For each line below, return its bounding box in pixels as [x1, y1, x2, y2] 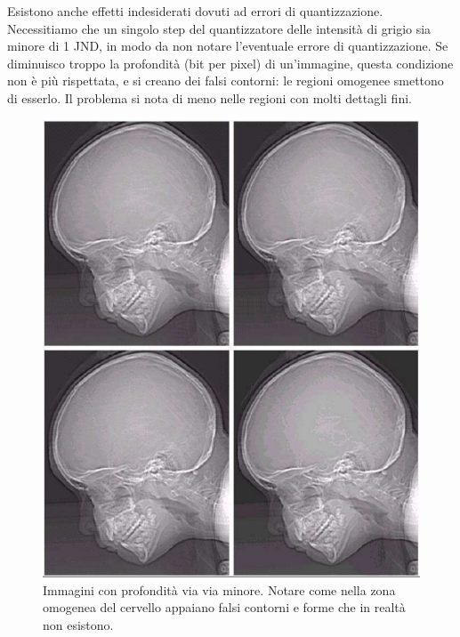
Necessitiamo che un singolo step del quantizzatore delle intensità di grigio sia [7, 19, 432, 37]
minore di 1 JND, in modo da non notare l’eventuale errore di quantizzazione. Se [7, 36, 448, 55]
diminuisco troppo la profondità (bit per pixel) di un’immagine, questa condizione [7, 53, 454, 72]
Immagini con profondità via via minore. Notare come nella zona [43, 580, 396, 599]
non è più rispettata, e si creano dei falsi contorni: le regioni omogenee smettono [7, 71, 444, 90]
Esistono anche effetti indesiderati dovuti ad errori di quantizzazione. [7, 2, 383, 20]
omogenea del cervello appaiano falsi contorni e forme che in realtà [43, 598, 406, 617]
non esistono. [43, 615, 114, 633]
